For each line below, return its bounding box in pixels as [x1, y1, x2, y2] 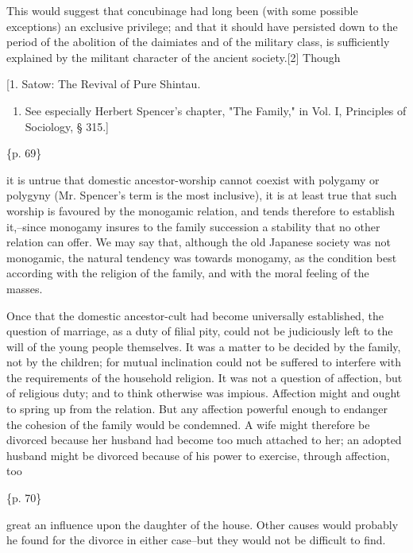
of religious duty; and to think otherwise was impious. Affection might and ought [6, 385, 401, 401]
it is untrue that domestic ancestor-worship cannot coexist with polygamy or [6, 171, 380, 188]
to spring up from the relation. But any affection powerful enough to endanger [6, 400, 388, 417]
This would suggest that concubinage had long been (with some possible [6, 2, 358, 18]
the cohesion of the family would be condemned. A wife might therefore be [6, 416, 370, 432]
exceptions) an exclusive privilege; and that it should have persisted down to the [6, 17, 398, 34]
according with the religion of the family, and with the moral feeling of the [6, 265, 369, 281]
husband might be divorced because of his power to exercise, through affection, [6, 447, 390, 463]
